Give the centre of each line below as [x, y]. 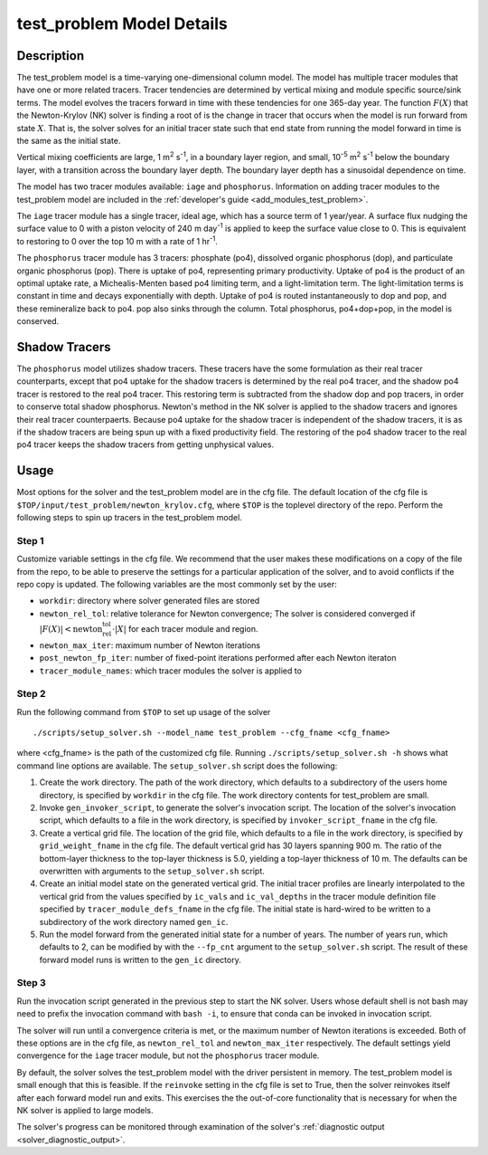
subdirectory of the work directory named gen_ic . [134, 921]
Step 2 [31, 694]
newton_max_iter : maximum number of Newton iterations [150, 645]
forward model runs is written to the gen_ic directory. [140, 959]
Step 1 [30, 540]
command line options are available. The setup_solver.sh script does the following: [177, 766]
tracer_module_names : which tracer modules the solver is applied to [171, 671]
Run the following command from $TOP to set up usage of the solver [144, 711]
